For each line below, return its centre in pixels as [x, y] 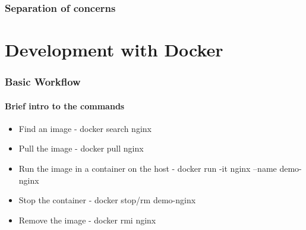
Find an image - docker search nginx [85, 128]
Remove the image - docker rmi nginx [87, 220]
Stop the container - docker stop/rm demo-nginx [107, 200]
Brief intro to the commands [65, 105]
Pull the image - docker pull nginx [81, 148]
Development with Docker [114, 50]
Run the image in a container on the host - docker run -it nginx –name [148, 168]
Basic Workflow [43, 82]
